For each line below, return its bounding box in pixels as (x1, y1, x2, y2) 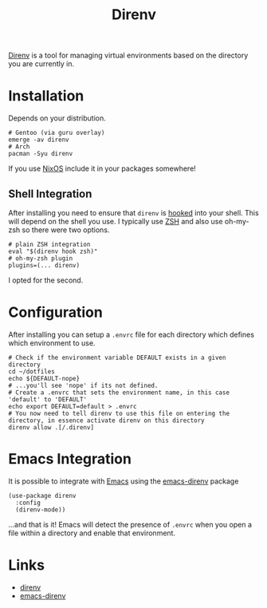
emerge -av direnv (8, 136, 69, 144)
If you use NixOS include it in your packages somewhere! (8, 164, 197, 173)
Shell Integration (8, 187, 92, 200)
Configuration (8, 303, 104, 322)
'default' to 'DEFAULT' (8, 395, 88, 404)
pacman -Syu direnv (8, 150, 73, 158)
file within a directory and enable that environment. (8, 528, 176, 538)
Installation (8, 87, 84, 105)
